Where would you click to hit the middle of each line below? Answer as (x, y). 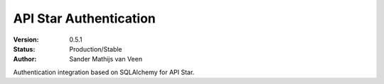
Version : (26, 40)
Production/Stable (96, 49)
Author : (25, 59)
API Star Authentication (85, 18)
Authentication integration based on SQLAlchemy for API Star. (104, 72)
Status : (24, 49)
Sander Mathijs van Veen (106, 59)
